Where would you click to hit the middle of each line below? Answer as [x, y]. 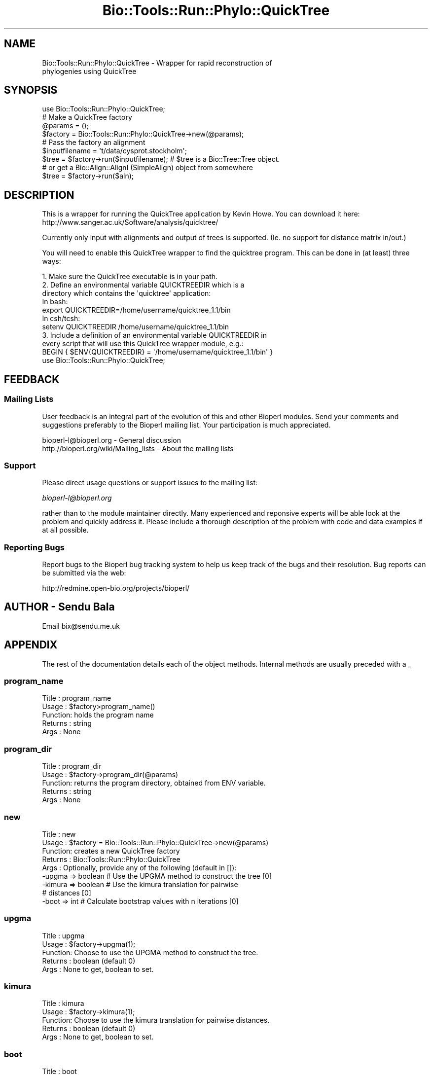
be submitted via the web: [84, 573]
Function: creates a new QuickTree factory [111, 851]
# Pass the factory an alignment [94, 143]
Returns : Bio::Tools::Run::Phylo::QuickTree [111, 859]
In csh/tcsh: [61, 319]
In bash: [55, 302]
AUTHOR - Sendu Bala [59, 607]
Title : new [59, 834]
